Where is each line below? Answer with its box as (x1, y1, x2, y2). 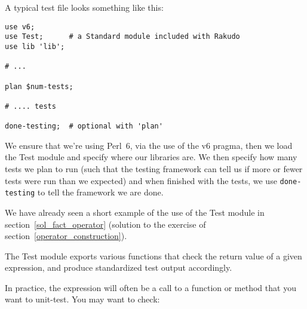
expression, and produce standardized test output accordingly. (5, 261, 232, 274)
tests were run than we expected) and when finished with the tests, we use (5, 174, 277, 186)
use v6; (5, 22, 35, 31)
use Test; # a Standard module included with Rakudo (5, 32, 240, 41)
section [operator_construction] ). (5, 230, 127, 242)
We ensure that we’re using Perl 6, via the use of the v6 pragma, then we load (5, 139, 293, 151)
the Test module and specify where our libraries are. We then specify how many (5, 151, 297, 163)
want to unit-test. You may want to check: (5, 293, 160, 305)
